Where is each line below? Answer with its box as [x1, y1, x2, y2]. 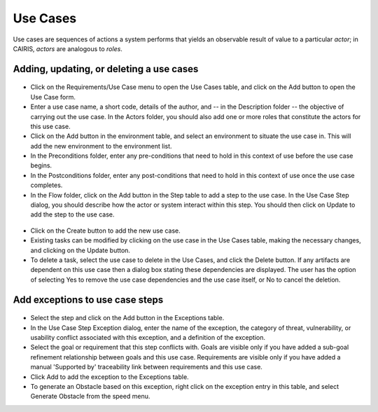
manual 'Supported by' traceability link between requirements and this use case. [30, 363, 262, 371]
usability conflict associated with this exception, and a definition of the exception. [30, 333, 266, 341]
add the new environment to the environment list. [30, 142, 172, 150]
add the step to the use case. [30, 210, 115, 219]
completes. [30, 181, 63, 189]
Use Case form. [30, 92, 76, 101]
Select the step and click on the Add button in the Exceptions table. [30, 314, 225, 322]
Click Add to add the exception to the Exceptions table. [30, 372, 189, 381]
